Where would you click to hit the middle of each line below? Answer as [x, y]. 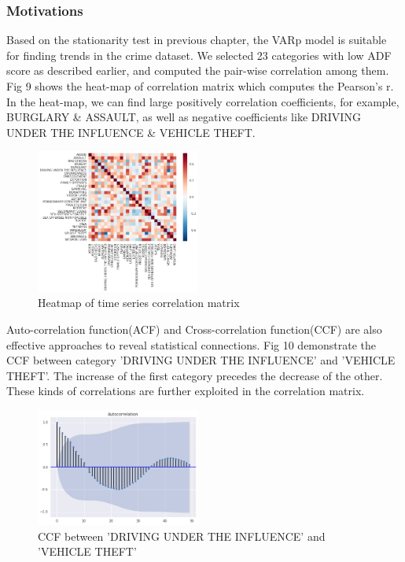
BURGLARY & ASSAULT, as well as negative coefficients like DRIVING [184, 117]
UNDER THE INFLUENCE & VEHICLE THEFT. [131, 132]
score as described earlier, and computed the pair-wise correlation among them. [198, 70]
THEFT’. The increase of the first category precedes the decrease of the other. [195, 375]
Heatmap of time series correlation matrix [139, 303]
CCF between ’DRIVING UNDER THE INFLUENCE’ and [182, 536]
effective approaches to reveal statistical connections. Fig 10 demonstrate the [191, 344]
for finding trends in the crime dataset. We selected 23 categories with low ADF [199, 55]
